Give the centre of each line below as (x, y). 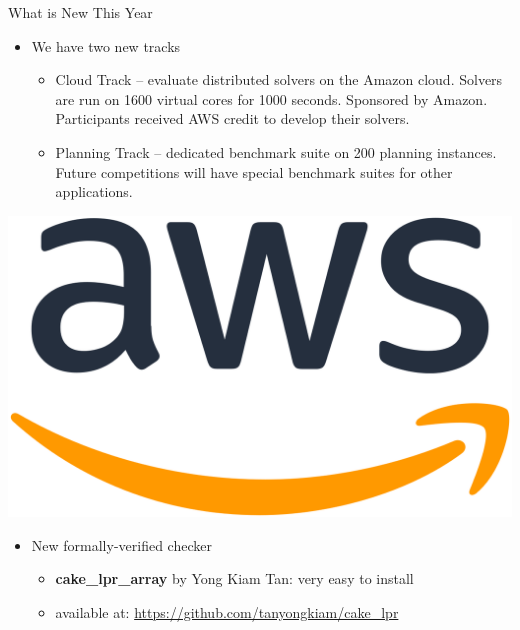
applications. (94, 191)
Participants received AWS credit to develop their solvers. (232, 118)
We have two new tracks (106, 45)
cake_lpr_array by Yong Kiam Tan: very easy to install (234, 578)
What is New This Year (80, 12)
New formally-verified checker (121, 544)
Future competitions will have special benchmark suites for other (254, 171)
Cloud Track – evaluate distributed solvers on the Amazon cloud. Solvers (279, 79)
